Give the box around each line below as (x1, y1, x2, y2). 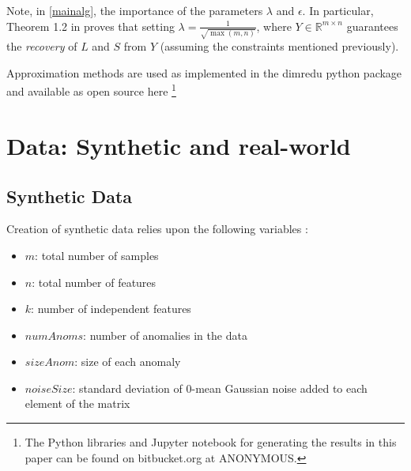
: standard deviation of (72, 379, 183, 396)
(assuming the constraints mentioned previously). (160, 38, 399, 55)
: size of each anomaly (74, 353, 181, 370)
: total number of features (32, 273, 156, 290)
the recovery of (6, 38, 77, 55)
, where (256, 17, 292, 34)
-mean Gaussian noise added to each (191, 379, 368, 396)
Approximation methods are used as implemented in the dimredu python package (6, 64, 402, 81)
